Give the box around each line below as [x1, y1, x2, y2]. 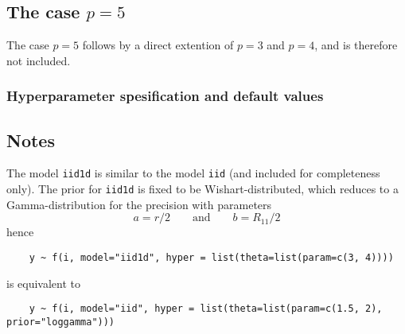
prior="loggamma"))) [6, 316, 115, 328]
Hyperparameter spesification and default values [6, 86, 324, 106]
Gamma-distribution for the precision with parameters [6, 196, 272, 212]
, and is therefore [314, 37, 398, 53]
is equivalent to [6, 274, 81, 291]
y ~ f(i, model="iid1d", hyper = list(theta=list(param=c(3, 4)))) [29, 251, 394, 263]
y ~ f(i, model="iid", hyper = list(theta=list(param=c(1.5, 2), [29, 303, 383, 315]
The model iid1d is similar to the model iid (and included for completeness [6, 165, 380, 181]
